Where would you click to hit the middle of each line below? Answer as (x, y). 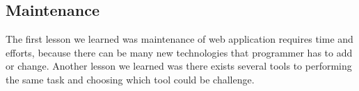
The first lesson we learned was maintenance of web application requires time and (179, 39)
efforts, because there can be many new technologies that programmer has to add (179, 52)
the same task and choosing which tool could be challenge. (130, 79)
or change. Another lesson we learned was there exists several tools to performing (179, 66)
